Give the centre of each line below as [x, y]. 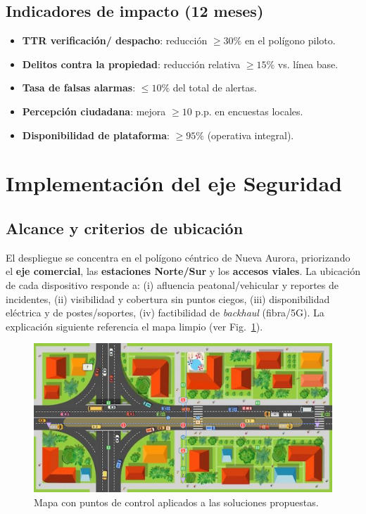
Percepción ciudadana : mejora [94, 111]
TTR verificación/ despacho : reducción [115, 40]
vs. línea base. [308, 64]
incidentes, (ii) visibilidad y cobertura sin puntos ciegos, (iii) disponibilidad [168, 298]
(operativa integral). [251, 135]
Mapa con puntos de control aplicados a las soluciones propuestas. [176, 502]
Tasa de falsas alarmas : [79, 88]
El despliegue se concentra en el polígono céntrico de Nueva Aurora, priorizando [178, 257]
